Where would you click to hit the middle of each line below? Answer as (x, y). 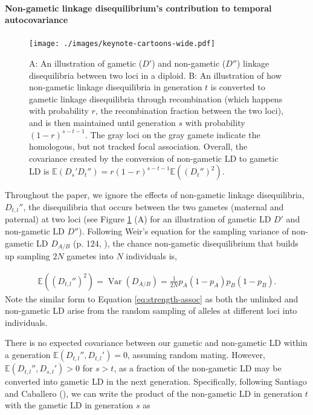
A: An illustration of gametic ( (86, 63)
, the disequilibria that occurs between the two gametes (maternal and (153, 206)
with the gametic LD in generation (69, 405)
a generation (28, 355)
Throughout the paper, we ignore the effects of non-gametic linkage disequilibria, (155, 195)
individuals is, (151, 256)
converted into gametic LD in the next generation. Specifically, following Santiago (156, 381)
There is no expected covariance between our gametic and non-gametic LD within (156, 343)
